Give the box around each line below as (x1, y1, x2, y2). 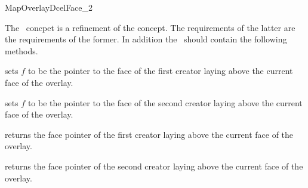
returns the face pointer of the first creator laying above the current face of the (5, 128, 294, 140)
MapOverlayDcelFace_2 (5, 1, 93, 13)
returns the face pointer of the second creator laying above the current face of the (5, 159, 303, 172)
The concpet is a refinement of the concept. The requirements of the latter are (5, 21, 295, 33)
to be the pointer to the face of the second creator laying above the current (27, 96, 303, 109)
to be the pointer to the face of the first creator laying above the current (27, 64, 293, 77)
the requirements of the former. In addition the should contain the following (5, 33, 287, 45)
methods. (5, 44, 38, 57)
